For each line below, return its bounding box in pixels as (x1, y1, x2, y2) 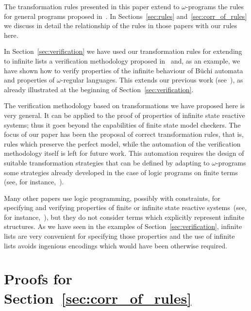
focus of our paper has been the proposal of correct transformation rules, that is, (4, 129, 244, 139)
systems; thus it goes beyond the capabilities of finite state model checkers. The (4, 119, 241, 130)
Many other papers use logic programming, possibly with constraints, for (4, 193, 220, 203)
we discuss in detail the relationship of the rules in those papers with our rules (4, 20, 237, 31)
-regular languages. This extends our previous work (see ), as (61, 75, 243, 85)
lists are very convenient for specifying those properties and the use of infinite (4, 231, 235, 241)
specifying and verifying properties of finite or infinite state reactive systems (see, (4, 202, 247, 213)
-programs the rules (185, 1, 244, 11)
